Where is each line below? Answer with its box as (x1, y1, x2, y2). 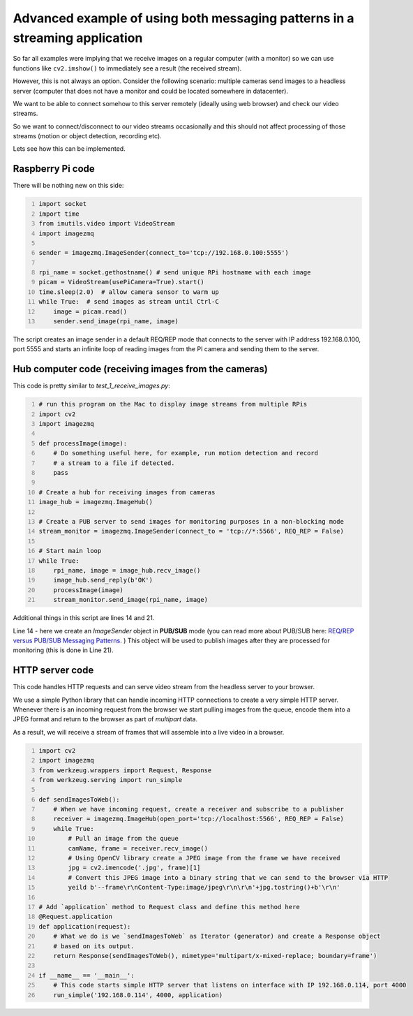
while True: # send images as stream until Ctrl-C (38, 297, 219, 306)
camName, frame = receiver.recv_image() (68, 844, 209, 852)
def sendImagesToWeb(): (38, 795, 120, 803)
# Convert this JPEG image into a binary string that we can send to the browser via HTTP (68, 874, 389, 881)
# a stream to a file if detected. (53, 459, 175, 467)
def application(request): (38, 922, 131, 930)
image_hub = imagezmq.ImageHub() (38, 498, 153, 506)
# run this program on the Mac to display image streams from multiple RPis (38, 400, 308, 408)
